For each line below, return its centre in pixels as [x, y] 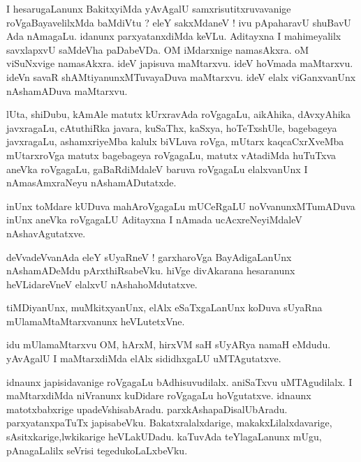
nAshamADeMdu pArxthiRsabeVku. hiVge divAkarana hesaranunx [151, 270]
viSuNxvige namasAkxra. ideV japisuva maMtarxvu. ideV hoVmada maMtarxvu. [180, 63]
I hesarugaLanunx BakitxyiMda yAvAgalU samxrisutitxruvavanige [149, 8]
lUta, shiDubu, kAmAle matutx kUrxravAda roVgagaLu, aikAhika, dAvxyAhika [179, 114]
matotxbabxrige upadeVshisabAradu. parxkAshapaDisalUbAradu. [147, 409]
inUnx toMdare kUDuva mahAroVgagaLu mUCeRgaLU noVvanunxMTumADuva [181, 206]
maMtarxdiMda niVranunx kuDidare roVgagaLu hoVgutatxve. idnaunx [159, 395]
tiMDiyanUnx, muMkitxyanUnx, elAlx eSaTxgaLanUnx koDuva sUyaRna [164, 307]
